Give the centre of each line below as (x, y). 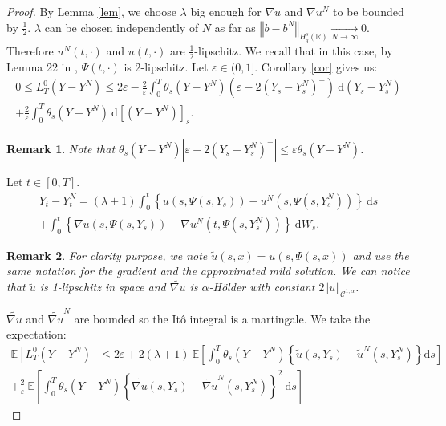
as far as (235, 27)
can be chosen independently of (122, 27)
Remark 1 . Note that (61, 148)
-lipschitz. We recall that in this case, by (294, 50)
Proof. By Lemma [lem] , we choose (91, 11)
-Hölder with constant (262, 287)
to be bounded (369, 11)
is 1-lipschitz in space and (103, 287)
